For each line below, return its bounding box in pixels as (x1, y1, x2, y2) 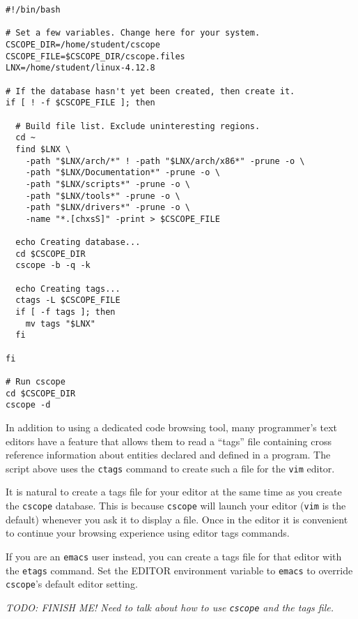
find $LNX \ (15, 144, 71, 154)
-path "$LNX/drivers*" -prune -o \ (25, 202, 190, 213)
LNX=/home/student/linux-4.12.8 (6, 63, 155, 73)
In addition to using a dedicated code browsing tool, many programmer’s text (6, 419, 338, 434)
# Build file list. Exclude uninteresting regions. (15, 121, 260, 131)
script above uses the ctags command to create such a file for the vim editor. (6, 461, 335, 475)
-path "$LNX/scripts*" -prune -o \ (25, 179, 190, 189)
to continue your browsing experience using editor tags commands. (6, 525, 290, 540)
